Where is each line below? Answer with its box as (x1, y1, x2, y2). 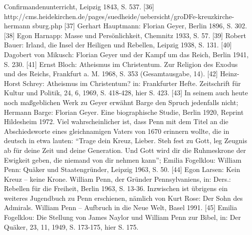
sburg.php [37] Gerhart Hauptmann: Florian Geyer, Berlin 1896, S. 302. (32, 21, 247, 31)
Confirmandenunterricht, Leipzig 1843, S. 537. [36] (4, 1, 154, 11)
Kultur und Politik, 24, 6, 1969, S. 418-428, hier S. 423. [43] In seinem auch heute (4, 87, 248, 98)
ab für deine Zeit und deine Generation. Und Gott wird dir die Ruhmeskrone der (4, 145, 246, 155)
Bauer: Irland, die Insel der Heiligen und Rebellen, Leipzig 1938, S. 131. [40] (4, 40, 232, 50)
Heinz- (220, 68, 239, 79)
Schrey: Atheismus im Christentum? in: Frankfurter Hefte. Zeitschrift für (22, 78, 241, 88)
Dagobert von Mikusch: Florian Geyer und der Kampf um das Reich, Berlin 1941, (4, 49, 249, 59)
